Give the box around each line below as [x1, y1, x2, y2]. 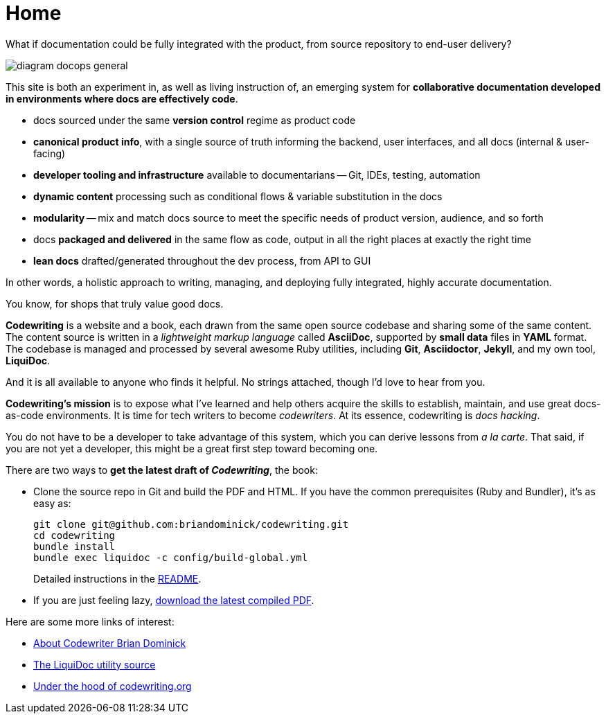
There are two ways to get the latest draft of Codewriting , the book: [6, 463, 318, 476]
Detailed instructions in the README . [33, 572, 202, 585]
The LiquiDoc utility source [33, 658, 156, 671]
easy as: [33, 497, 71, 509]
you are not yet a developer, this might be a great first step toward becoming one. [6, 442, 378, 454]
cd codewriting [33, 529, 116, 541]
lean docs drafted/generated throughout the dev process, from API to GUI [33, 254, 371, 267]
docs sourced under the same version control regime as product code [33, 114, 356, 126]
